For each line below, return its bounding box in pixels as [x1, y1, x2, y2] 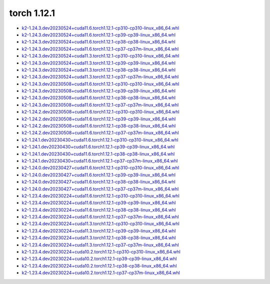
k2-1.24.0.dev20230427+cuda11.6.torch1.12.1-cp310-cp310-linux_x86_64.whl [21, 165, 179, 171]
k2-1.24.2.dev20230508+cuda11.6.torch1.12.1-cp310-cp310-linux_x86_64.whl [21, 109, 179, 115]
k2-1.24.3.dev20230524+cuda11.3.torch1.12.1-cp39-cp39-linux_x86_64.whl [21, 60, 176, 66]
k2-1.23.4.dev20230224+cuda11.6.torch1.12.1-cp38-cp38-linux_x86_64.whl [21, 206, 176, 212]
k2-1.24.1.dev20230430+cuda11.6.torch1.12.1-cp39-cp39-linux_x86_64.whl [21, 144, 175, 150]
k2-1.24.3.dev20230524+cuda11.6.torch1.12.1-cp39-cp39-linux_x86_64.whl [21, 31, 176, 37]
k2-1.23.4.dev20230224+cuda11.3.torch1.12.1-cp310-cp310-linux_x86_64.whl [21, 220, 179, 227]
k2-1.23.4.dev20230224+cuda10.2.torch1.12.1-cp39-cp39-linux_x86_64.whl [21, 255, 177, 262]
